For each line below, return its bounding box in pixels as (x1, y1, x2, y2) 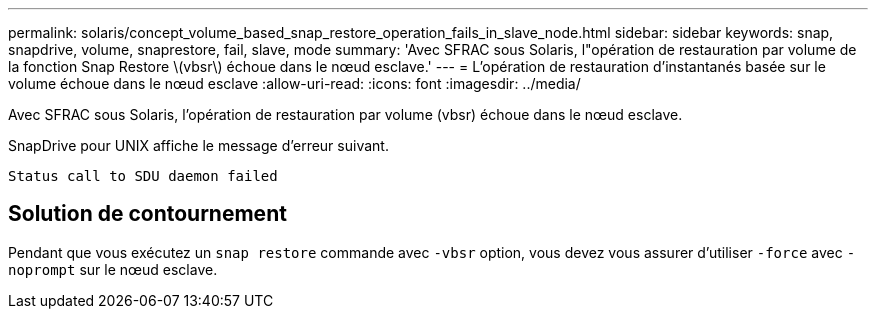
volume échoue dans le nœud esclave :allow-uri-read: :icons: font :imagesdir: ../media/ (8, 75, 581, 92)
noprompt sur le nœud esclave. (8, 260, 218, 278)
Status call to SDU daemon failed (8, 168, 278, 184)
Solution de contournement (8, 201, 287, 227)
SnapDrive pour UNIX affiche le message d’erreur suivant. (8, 137, 389, 154)
